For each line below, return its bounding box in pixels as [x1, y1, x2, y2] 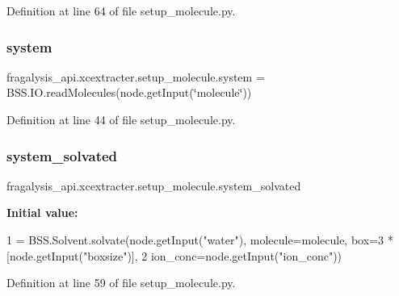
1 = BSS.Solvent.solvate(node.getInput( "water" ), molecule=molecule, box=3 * [6, 231, 393, 248]
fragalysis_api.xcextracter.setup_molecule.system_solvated [6, 177, 301, 194]
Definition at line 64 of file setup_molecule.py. [6, 2, 236, 19]
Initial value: [6, 204, 78, 221]
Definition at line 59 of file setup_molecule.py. [6, 274, 236, 291]
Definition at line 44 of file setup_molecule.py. [6, 111, 236, 127]
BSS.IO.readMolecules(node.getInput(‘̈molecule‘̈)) [6, 84, 252, 101]
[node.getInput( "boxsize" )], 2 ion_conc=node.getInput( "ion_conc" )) [6, 247, 342, 264]
